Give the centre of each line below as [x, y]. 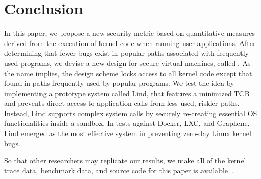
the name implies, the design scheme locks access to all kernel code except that [128, 73]
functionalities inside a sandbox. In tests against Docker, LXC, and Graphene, [127, 123]
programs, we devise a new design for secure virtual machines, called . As [135, 63]
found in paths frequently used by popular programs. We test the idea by [119, 83]
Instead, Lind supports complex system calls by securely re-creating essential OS [131, 113]
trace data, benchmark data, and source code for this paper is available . [119, 170]
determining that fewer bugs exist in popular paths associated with [109, 53]
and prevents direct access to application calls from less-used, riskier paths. [122, 103]
